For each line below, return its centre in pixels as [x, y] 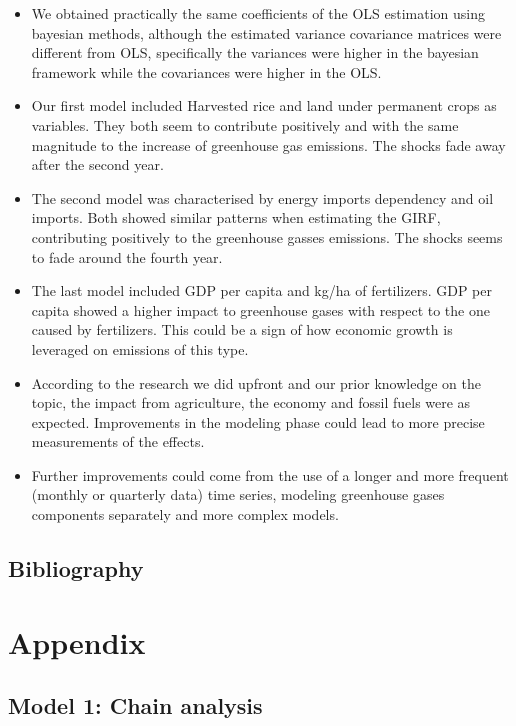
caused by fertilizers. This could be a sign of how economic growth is [242, 329]
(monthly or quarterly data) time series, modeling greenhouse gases [238, 494]
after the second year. [97, 164]
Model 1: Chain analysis [135, 705]
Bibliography [76, 568]
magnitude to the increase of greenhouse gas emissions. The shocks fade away [268, 144]
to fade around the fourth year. [127, 256]
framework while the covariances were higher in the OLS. [206, 71]
